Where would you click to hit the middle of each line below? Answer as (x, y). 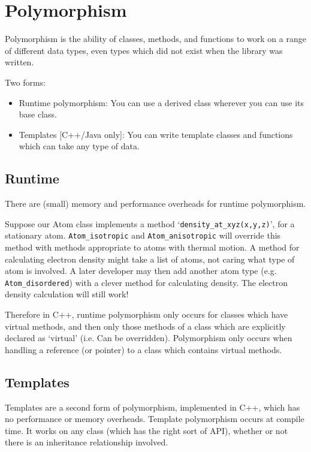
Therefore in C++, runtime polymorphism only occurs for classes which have (147, 314)
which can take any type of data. (79, 146)
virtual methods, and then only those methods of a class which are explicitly (145, 326)
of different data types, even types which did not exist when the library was (144, 50)
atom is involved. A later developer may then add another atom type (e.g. (141, 271)
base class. (38, 114)
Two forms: (25, 82)
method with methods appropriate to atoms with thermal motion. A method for (152, 247)
